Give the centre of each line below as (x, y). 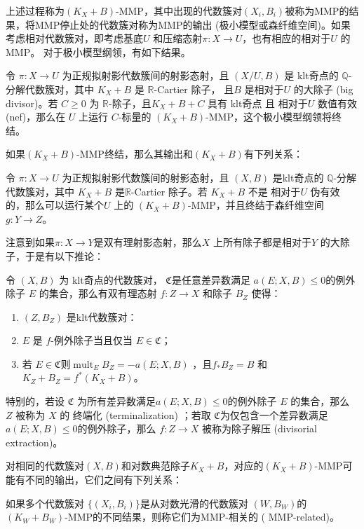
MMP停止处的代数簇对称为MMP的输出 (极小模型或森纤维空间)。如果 (193, 24)
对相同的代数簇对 (45, 466)
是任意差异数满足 (211, 279)
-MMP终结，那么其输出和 (135, 154)
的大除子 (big (323, 89)
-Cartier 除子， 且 (194, 89)
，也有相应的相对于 (287, 38)
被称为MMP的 (317, 11)
